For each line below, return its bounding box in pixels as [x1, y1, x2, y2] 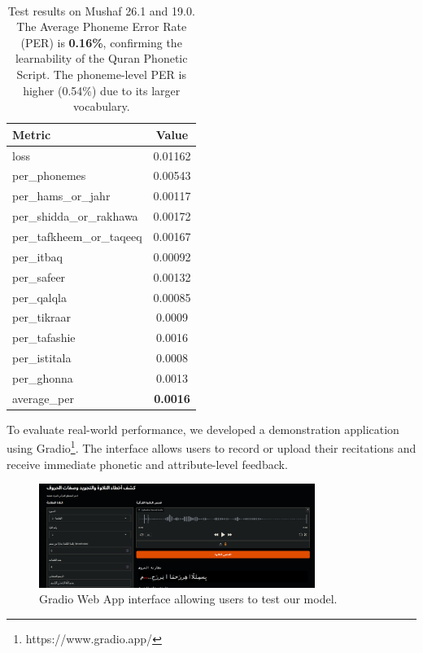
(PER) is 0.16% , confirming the [20, 33, 182, 50]
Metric [12, 125, 51, 142]
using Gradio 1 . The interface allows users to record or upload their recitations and [7, 437, 416, 457]
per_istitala [12, 349, 72, 366]
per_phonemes [12, 167, 86, 184]
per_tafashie [12, 329, 76, 346]
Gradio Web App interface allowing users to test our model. [39, 590, 338, 607]
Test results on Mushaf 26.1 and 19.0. [7, 2, 195, 19]
